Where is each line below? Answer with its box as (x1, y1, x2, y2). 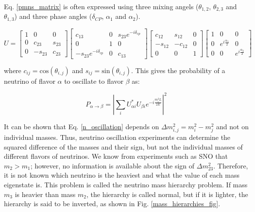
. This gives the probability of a (131, 65, 225, 75)
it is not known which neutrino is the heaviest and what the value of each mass (4, 170, 239, 180)
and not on (216, 121, 249, 131)
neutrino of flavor (4, 76, 55, 86)
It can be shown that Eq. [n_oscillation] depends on (4, 121, 159, 131)
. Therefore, (213, 160, 248, 170)
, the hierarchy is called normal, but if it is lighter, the (86, 189, 248, 199)
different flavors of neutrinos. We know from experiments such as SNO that (4, 151, 228, 161)
